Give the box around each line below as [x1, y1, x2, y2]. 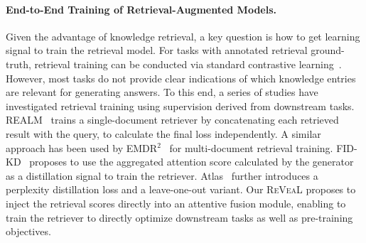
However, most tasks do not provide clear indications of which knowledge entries [6, 70, 356, 85]
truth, [6, 56, 31, 71]
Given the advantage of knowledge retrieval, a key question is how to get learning [6, 28, 360, 43]
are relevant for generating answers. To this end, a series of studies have [6, 85, 318, 99]
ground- [311, 43, 345, 58]
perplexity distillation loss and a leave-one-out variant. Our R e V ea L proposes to [6, 182, 356, 197]
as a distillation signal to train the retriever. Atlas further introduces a [6, 168, 318, 183]
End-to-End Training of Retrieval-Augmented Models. [6, 1, 277, 16]
